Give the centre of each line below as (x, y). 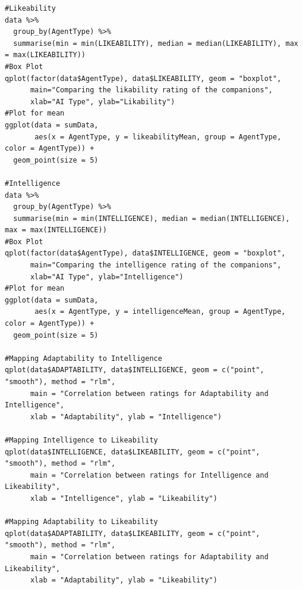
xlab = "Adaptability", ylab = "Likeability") (124, 580)
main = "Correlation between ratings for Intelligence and (149, 475)
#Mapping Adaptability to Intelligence (83, 358)
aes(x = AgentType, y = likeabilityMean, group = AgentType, (158, 137)
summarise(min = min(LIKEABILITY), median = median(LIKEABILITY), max (156, 43)
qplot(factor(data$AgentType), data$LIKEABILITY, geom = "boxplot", (143, 78)
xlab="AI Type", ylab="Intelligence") (107, 277)
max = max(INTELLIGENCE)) (56, 230)
